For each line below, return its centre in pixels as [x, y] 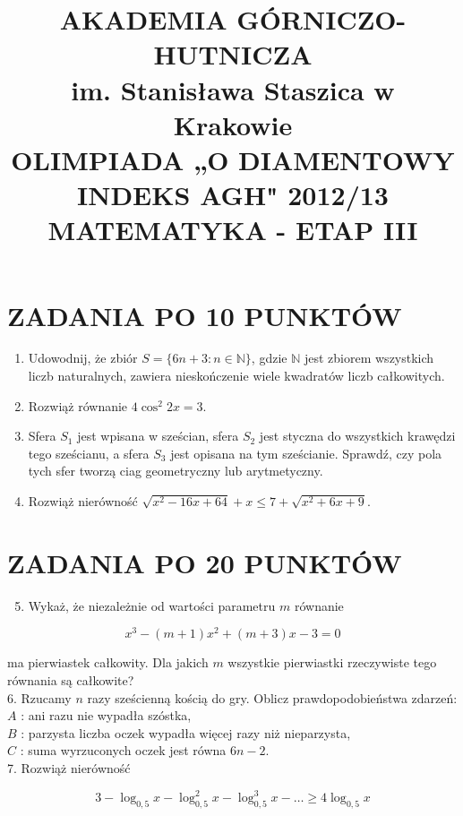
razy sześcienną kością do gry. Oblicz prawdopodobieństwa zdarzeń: [272, 697]
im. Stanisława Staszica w [233, 89]
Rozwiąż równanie [78, 405]
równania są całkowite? [71, 679]
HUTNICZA [233, 54]
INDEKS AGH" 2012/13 [233, 195]
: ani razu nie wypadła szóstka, [106, 715]
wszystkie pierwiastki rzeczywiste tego [332, 662]
